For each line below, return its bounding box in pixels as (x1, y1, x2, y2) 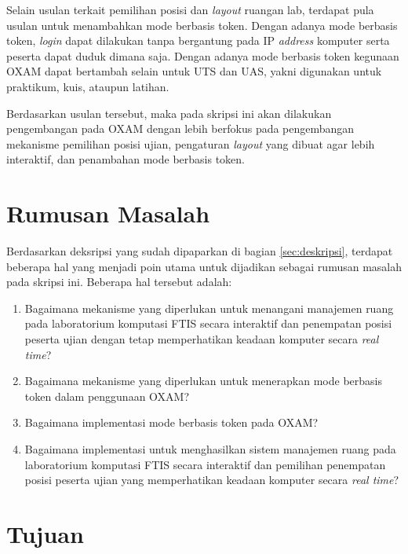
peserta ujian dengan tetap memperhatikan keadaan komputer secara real (24, 331, 379, 347)
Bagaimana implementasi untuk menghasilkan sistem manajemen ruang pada (24, 441, 396, 457)
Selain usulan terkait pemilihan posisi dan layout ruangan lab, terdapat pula (6, 2, 374, 17)
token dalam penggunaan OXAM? (24, 387, 190, 404)
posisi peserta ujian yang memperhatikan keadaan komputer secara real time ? (24, 471, 399, 488)
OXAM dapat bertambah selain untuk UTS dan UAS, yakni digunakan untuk (6, 63, 382, 79)
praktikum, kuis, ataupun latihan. (6, 78, 169, 94)
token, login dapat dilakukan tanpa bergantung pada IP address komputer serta (6, 32, 390, 49)
